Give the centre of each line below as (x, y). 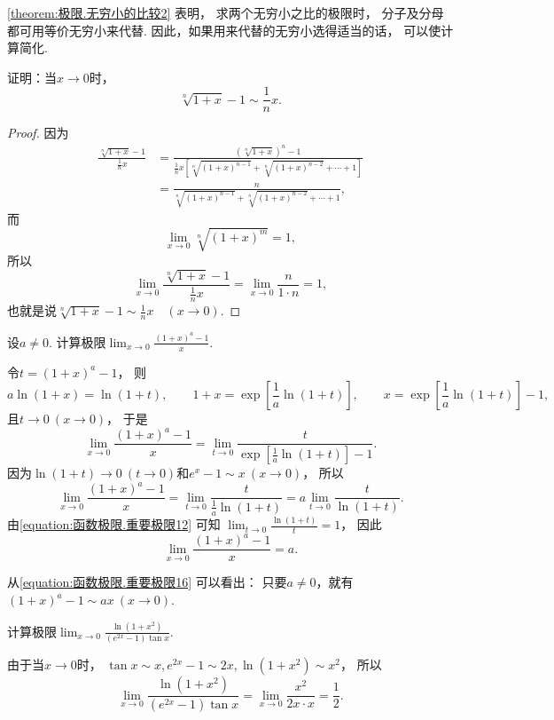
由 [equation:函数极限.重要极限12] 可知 (114, 524)
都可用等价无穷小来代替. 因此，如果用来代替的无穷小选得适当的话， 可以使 (224, 30)
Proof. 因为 (38, 133)
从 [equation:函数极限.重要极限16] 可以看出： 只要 (147, 582)
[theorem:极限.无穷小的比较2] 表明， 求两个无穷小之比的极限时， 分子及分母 (226, 12)
